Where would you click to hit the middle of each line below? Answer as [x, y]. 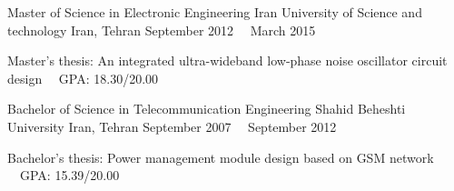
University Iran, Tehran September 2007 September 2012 [172, 126]
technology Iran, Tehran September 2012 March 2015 [162, 30]
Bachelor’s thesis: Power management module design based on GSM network [221, 157]
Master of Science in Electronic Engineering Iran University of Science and [215, 12]
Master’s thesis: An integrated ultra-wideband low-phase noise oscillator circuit [227, 60]
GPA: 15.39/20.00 [69, 175]
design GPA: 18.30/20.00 [83, 78]
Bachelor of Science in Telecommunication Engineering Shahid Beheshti [207, 109]
